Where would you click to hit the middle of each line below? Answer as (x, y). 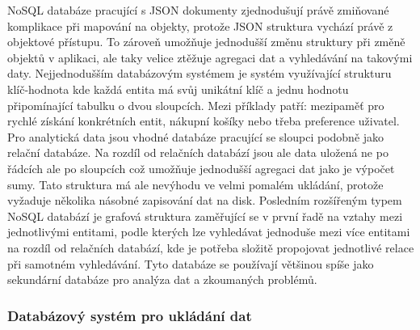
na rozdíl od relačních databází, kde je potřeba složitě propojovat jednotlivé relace (211, 247)
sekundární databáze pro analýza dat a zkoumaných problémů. (162, 279)
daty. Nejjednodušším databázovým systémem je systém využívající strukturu (199, 73)
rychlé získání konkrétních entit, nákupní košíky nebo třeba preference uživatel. (204, 121)
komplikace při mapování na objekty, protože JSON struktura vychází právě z (200, 25)
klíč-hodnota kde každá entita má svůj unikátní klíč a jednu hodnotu (178, 89)
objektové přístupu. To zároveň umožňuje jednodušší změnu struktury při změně (206, 42)
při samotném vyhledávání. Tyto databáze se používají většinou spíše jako (191, 263)
